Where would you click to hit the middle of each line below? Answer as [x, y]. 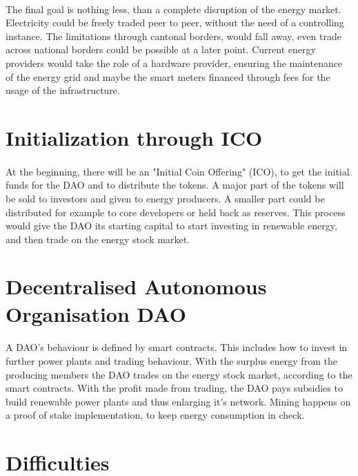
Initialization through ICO [134, 137]
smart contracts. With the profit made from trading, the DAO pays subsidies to [174, 388]
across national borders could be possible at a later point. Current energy [161, 49]
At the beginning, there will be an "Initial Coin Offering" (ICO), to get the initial [178, 171]
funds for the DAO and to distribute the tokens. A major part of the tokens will [175, 185]
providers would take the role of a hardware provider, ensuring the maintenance [174, 63]
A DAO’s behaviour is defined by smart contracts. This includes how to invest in [177, 347]
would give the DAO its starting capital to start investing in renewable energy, [171, 226]
